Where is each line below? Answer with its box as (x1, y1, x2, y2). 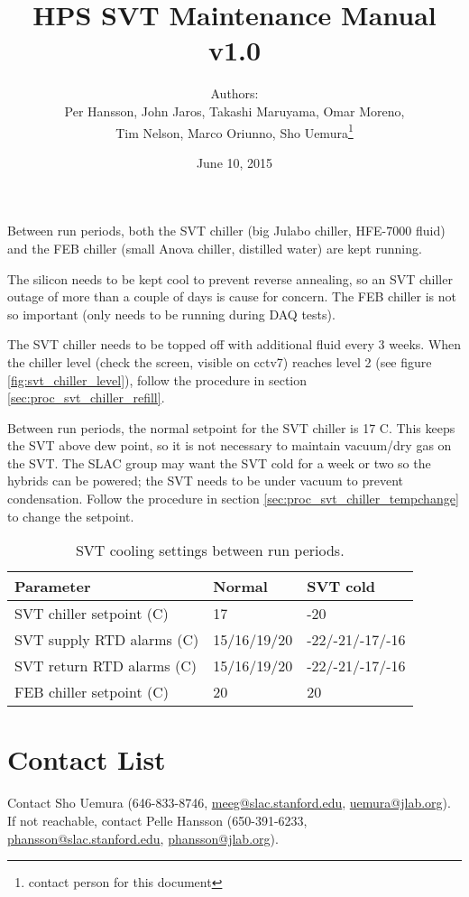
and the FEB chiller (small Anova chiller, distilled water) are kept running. (7, 238, 422, 257)
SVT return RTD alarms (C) (14, 655, 198, 677)
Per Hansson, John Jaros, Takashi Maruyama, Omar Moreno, (64, 101, 405, 120)
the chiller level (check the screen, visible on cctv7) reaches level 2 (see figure (7, 352, 432, 371)
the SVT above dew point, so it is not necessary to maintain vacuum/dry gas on (7, 436, 452, 455)
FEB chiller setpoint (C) (14, 681, 170, 703)
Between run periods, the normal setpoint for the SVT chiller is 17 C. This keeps (7, 418, 455, 437)
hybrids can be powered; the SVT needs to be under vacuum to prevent (7, 471, 403, 490)
